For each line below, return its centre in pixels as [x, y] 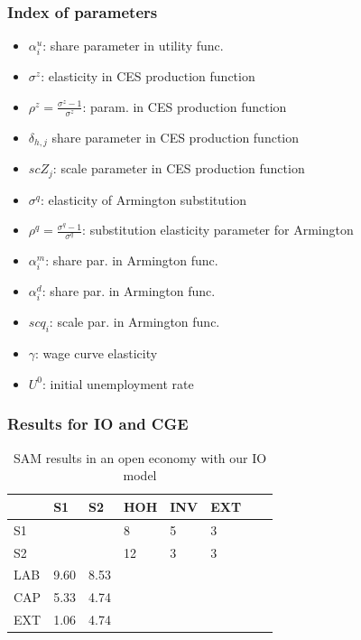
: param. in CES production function [185, 106]
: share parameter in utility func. [133, 46]
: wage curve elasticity [97, 353]
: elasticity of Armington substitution [143, 199]
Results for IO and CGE [98, 424]
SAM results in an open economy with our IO [140, 457]
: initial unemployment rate [118, 383]
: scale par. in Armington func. [134, 322]
